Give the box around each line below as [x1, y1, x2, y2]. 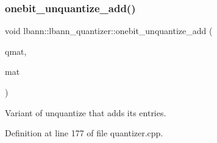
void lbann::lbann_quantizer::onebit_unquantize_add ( [5, 24, 213, 37]
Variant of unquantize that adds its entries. [5, 106, 166, 119]
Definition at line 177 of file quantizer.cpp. [5, 127, 163, 139]
